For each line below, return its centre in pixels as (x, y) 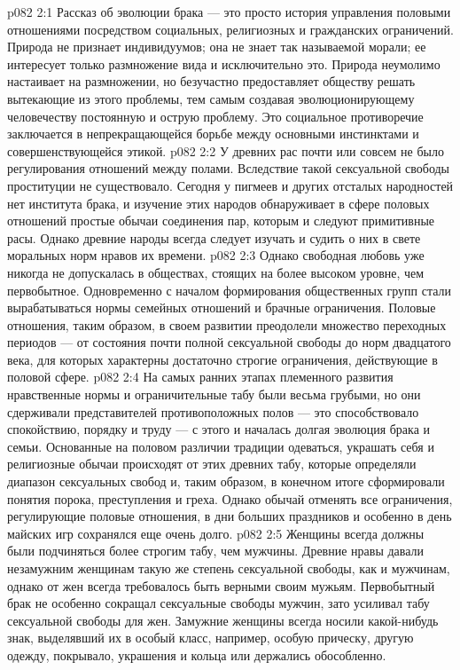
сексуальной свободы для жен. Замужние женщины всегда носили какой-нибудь (223, 620)
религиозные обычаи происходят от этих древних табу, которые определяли (212, 464)
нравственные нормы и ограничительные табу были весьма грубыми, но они (214, 394)
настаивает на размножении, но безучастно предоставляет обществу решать (211, 81)
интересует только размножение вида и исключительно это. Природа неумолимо (224, 63)
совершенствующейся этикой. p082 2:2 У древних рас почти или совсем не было (226, 150)
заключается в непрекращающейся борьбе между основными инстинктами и (213, 134)
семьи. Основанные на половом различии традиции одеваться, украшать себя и (221, 446)
